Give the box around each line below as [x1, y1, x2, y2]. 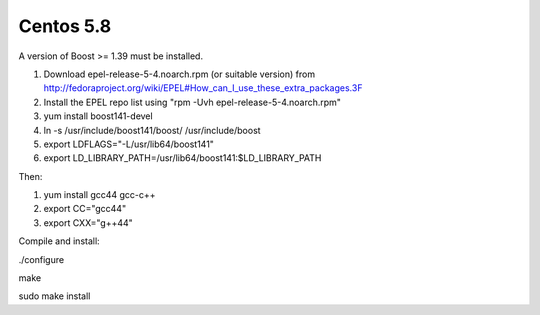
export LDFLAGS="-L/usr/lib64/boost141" [43, 138, 215, 150]
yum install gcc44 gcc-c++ [43, 189, 156, 201]
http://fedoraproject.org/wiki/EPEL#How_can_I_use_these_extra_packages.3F [43, 82, 363, 94]
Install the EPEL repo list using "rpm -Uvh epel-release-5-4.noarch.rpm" [43, 96, 342, 108]
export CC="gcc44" [43, 203, 127, 215]
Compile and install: [18, 235, 100, 247]
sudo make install [18, 290, 91, 302]
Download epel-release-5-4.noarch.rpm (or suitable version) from [43, 68, 315, 80]
